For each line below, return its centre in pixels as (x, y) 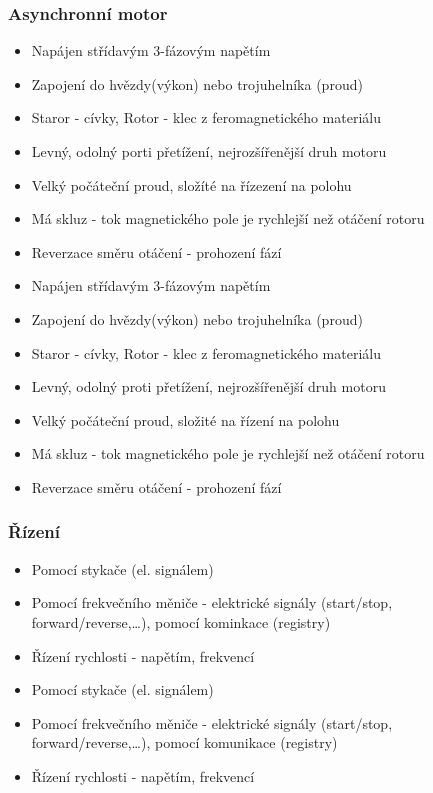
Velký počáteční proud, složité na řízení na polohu (185, 419)
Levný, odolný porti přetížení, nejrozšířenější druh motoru (209, 151)
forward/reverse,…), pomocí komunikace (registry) (184, 742)
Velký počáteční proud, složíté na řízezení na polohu (191, 184)
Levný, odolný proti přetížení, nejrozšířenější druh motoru (208, 386)
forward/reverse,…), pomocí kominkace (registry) (181, 621)
